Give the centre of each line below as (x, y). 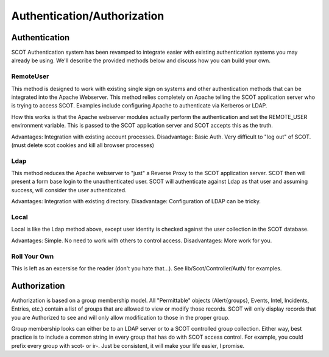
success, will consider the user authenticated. (69, 190)
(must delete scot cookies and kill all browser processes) (83, 145)
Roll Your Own (33, 256)
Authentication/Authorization (88, 16)
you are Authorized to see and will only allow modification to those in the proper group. (120, 317)
